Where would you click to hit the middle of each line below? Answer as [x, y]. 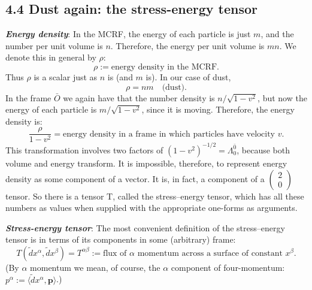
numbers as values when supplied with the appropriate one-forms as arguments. [152, 208]
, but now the [282, 97]
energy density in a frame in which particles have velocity [169, 134]
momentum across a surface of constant [210, 253]
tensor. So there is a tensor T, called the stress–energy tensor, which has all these [155, 196]
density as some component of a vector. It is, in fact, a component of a [135, 178]
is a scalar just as [66, 76]
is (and [120, 76]
